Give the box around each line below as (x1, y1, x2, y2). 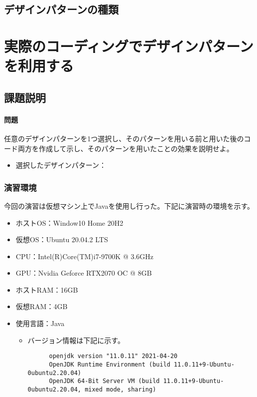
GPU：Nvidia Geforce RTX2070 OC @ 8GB (15, 268, 152, 278)
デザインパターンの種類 (4, 1, 119, 17)
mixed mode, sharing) (85, 386, 156, 393)
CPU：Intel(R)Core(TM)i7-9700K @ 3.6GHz (15, 251, 154, 261)
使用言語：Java (15, 318, 65, 329)
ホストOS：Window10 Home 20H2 (15, 217, 124, 228)
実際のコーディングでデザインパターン (4, 35, 254, 56)
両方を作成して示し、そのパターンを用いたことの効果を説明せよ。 (17, 143, 234, 153)
